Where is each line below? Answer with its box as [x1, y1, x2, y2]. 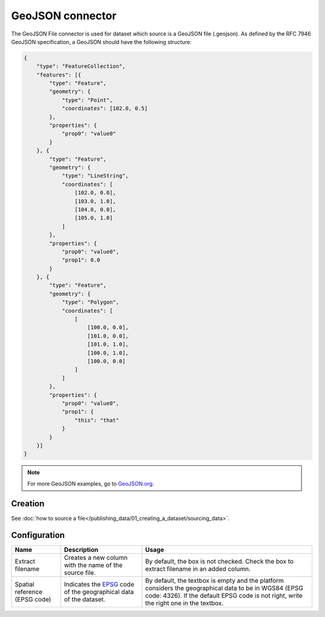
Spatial [14, 580, 34, 589]
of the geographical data [64, 588, 134, 596]
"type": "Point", [61, 96, 113, 104]
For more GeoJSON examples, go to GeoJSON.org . [27, 480, 155, 487]
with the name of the [64, 561, 123, 569]
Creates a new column [64, 554, 128, 562]
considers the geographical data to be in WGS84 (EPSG [145, 584, 303, 592]
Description [64, 545, 99, 554]
